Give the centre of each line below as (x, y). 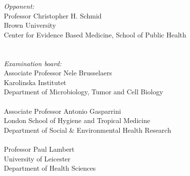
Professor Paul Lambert (39, 149)
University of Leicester (37, 158)
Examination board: (33, 63)
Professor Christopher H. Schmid (53, 15)
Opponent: (19, 6)
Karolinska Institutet (35, 82)
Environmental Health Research (124, 130)
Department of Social (36, 130)
